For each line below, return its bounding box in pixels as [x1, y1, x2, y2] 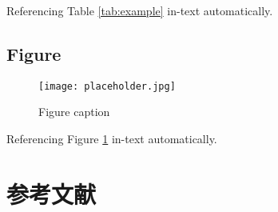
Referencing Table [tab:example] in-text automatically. [6, 2, 273, 18]
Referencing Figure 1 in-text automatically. [6, 130, 217, 147]
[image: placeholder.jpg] [38, 80, 176, 92]
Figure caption [38, 103, 110, 120]
